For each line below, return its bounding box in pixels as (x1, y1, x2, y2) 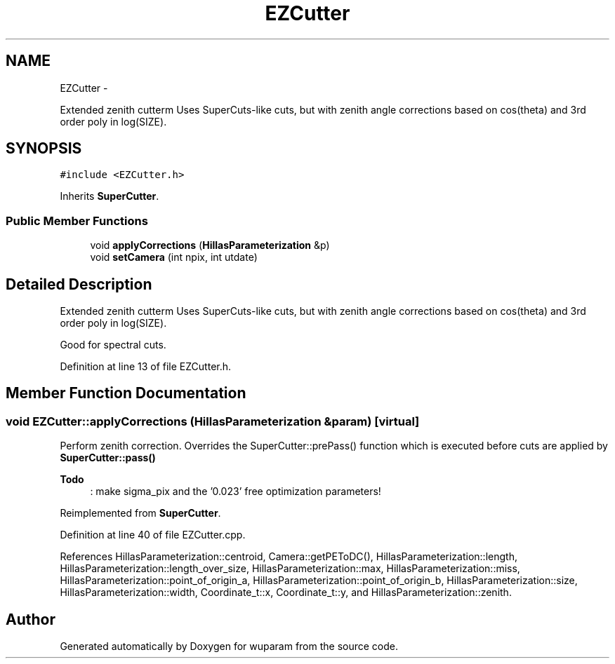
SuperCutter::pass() (60, 452, 156, 464)
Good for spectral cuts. (60, 339, 166, 351)
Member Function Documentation (6, 384, 246, 402)
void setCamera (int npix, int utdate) (90, 251, 258, 264)
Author (6, 610, 55, 628)
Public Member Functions (6, 213, 148, 228)
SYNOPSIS (6, 140, 82, 158)
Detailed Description (6, 275, 152, 293)
